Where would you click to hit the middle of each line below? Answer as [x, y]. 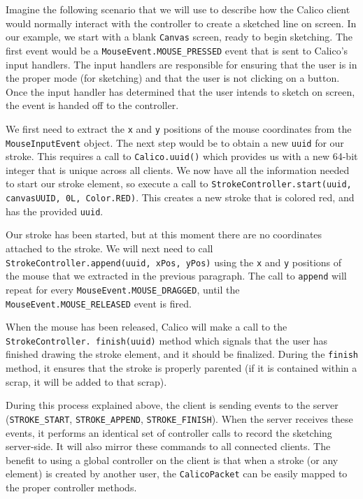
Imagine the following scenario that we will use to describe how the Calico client [178, 9]
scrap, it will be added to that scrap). [86, 381]
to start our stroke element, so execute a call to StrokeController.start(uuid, [179, 183]
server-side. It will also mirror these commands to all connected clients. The [168, 446]
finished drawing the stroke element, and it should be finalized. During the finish [182, 354]
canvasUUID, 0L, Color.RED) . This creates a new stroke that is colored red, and [180, 197]
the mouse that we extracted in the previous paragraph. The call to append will [176, 276]
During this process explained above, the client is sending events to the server [172, 405]
